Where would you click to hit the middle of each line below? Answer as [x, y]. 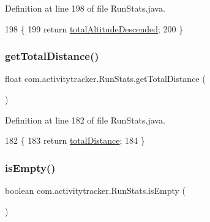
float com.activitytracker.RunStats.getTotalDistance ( [105, 79]
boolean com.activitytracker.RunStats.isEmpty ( [96, 190]
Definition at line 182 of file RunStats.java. [85, 120]
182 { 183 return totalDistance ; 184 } [75, 140]
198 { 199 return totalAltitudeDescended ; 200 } [94, 28]
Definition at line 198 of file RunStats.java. [85, 8]
